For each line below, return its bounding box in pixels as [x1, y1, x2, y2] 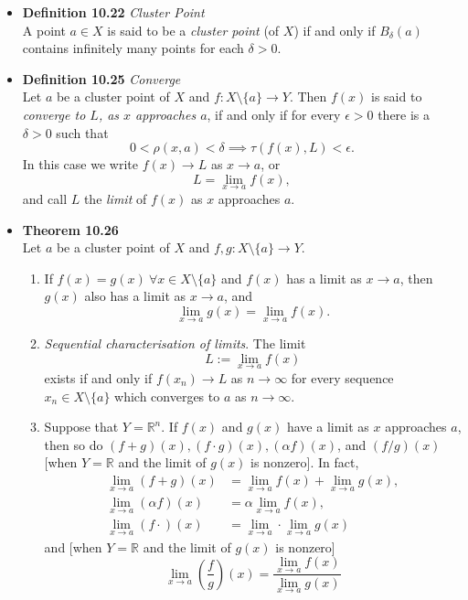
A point [22, 20, 66, 39]
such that [56, 123, 109, 142]
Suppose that [44, 417, 119, 436]
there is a [378, 104, 431, 123]
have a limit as [286, 417, 369, 436]
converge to [22, 104, 86, 123]
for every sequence [291, 368, 394, 387]
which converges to [114, 386, 220, 405]
